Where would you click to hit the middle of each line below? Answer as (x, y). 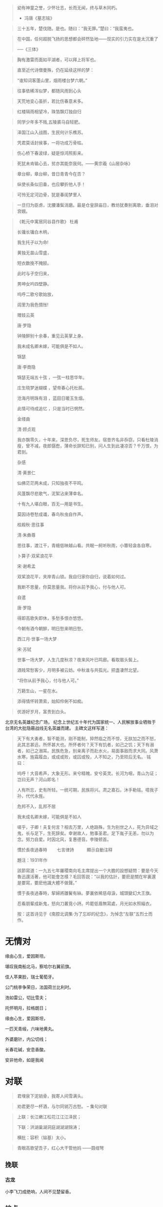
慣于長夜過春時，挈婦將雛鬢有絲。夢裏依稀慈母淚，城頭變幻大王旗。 (85, 893)
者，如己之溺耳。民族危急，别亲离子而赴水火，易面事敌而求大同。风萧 (88, 751)
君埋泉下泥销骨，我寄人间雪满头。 (51, 1096)
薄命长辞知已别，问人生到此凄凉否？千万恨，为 (111, 446)
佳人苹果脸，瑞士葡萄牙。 (31, 977)
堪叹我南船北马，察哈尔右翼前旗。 (39, 966)
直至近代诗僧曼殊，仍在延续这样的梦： (55, 70)
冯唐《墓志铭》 (39, 18)
